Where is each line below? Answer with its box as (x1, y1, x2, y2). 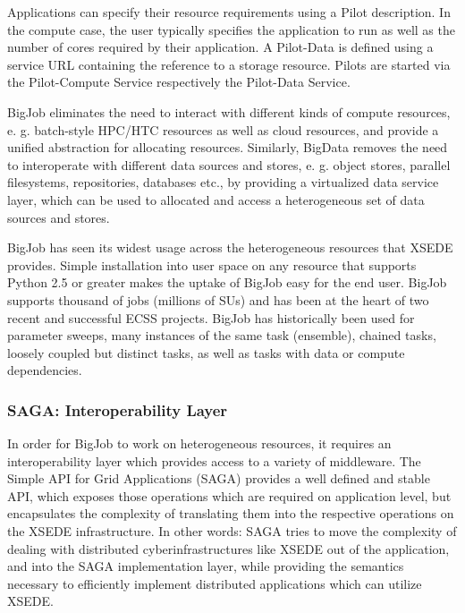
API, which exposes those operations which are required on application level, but (7, 486, 452, 505)
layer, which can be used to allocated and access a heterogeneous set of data (7, 190, 425, 209)
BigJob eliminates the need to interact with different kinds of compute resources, (7, 102, 451, 121)
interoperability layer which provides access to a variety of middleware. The (7, 451, 421, 470)
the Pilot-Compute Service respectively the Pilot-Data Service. (7, 72, 351, 91)
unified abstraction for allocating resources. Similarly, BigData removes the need (7, 138, 448, 157)
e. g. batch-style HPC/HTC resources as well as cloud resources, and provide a (7, 120, 439, 139)
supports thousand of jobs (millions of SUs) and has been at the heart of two (7, 290, 429, 309)
